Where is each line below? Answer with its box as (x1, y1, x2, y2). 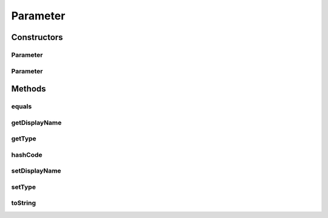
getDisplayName (11, 118, 62, 127)
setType (11, 182, 36, 191)
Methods (11, 84, 46, 94)
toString (11, 199, 36, 207)
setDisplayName (11, 167, 61, 175)
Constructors (11, 32, 63, 42)
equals (11, 102, 32, 111)
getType (11, 134, 36, 143)
